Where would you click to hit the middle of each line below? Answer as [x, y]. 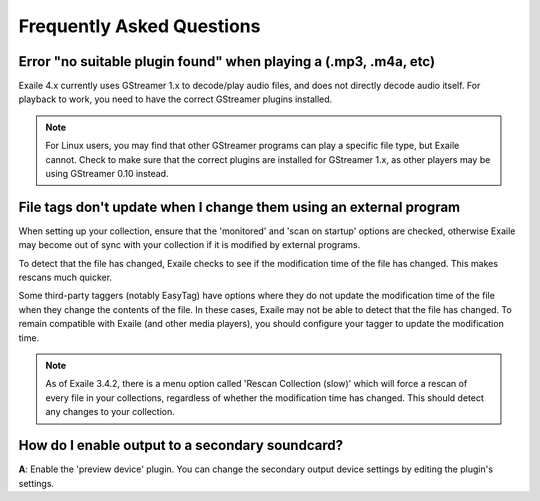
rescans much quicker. [65, 277]
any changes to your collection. [110, 412]
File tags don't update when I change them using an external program [239, 206]
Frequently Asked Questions [139, 26]
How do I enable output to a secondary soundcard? [181, 445]
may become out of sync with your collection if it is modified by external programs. [189, 245]
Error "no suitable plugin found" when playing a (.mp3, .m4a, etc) [226, 61]
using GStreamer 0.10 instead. [107, 174]
